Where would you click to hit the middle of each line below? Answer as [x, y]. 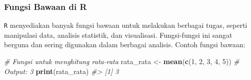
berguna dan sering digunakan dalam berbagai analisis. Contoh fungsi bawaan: [125, 44]
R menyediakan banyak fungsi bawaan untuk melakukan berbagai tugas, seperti [126, 25]
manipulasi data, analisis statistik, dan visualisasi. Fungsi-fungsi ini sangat [118, 35]
